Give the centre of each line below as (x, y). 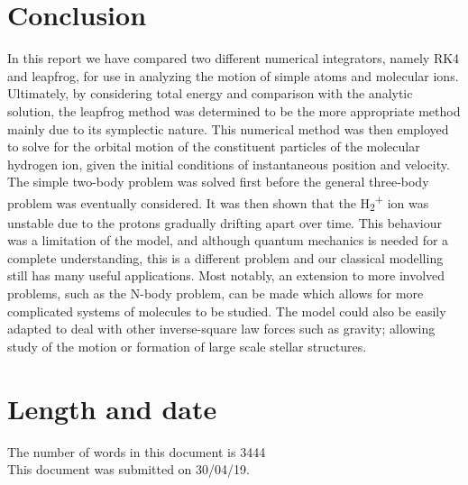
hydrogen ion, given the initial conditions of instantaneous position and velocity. (229, 164)
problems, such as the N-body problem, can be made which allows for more (216, 293)
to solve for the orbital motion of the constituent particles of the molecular (214, 146)
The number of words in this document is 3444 (137, 451)
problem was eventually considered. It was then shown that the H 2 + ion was (218, 202)
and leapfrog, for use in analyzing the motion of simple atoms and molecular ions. (233, 75)
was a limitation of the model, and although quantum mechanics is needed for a (228, 240)
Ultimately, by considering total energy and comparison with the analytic (210, 93)
